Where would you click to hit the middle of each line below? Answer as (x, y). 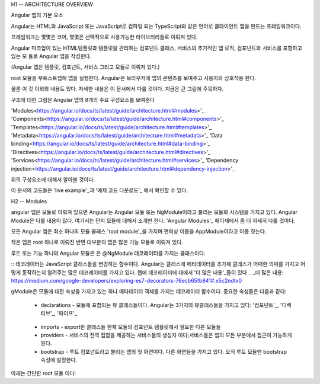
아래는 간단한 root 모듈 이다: (44, 373)
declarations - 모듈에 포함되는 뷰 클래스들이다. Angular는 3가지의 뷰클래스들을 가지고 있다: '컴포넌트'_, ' (161, 305)
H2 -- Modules (29, 201)
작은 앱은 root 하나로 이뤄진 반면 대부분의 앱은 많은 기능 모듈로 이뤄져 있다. (97, 242)
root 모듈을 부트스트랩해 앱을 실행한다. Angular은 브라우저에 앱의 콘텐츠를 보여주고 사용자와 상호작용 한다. (134, 78)
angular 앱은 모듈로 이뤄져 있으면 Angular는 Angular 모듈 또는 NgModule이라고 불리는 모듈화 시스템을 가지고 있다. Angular (154, 212)
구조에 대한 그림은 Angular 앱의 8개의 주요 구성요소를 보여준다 (83, 100)
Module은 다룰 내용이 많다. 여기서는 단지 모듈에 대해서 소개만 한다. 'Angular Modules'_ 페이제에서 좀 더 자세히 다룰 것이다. (153, 220)
